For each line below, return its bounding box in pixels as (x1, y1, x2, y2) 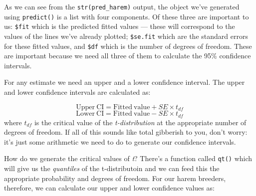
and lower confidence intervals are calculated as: (4, 87, 151, 97)
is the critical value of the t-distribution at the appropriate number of (34, 117, 247, 127)
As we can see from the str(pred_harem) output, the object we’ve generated (4, 1, 240, 11)
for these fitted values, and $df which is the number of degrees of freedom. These (4, 40, 252, 51)
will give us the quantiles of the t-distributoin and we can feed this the (4, 163, 220, 173)
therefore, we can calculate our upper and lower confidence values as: (4, 183, 215, 193)
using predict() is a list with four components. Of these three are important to (4, 11, 249, 21)
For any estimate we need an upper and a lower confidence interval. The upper (4, 77, 245, 87)
